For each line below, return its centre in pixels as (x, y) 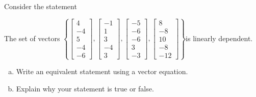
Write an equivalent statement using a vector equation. (102, 71)
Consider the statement (41, 6)
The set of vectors (32, 38)
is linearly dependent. (219, 38)
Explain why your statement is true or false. (85, 88)
